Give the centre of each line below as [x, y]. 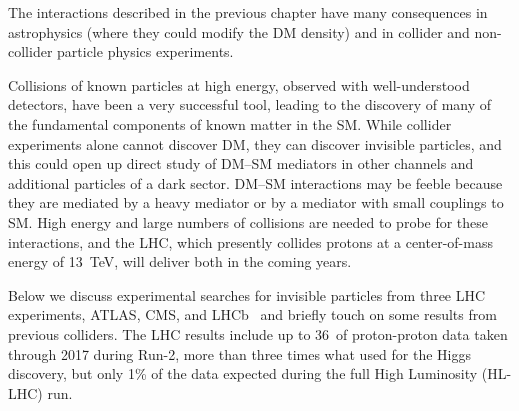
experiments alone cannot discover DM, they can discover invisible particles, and [255, 143]
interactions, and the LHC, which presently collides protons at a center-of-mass [250, 241]
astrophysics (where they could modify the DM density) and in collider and [239, 31]
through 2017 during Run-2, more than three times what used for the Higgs [240, 353]
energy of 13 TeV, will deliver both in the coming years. [180, 261]
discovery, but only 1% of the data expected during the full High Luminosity [243, 373]
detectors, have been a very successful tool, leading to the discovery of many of [250, 104]
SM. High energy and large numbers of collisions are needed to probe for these [248, 221]
